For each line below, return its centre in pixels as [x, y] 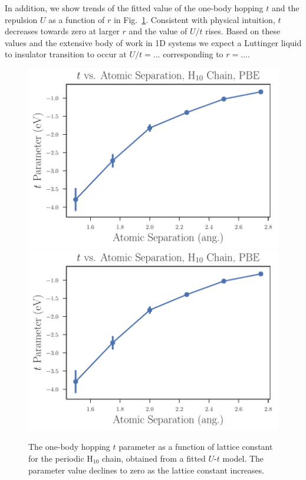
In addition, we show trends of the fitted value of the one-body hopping [134, 8]
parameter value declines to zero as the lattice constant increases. [147, 470]
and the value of [158, 31]
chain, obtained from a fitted [154, 458]
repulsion [21, 19]
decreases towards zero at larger [62, 31]
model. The [243, 458]
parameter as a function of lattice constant [196, 447]
